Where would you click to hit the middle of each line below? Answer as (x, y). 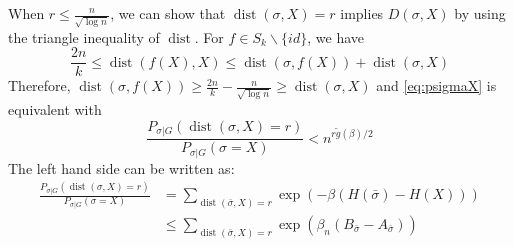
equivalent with (55, 109)
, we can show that (168, 13)
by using (480, 13)
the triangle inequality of (84, 36)
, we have (335, 36)
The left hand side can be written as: (121, 167)
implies (362, 13)
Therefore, (39, 85)
